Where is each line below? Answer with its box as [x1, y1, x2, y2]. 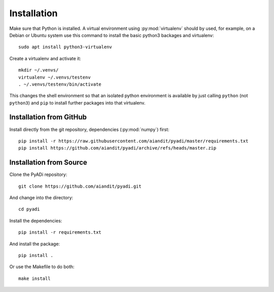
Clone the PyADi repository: [9, 171, 67, 177]
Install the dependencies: [9, 217, 62, 224]
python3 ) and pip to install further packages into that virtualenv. [9, 99, 146, 106]
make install [18, 275, 51, 281]
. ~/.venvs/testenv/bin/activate [18, 81, 101, 87]
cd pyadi [18, 206, 40, 212]
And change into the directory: [9, 195, 74, 201]
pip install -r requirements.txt [18, 230, 101, 235]
